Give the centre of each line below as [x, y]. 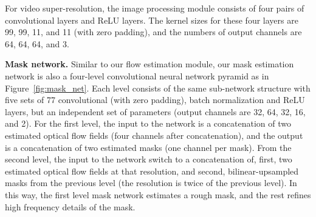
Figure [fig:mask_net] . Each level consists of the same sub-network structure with [158, 88]
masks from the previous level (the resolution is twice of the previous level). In [151, 183]
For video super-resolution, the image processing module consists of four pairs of [155, 8]
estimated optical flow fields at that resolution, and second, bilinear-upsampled [152, 171]
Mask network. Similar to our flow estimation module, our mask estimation [149, 64]
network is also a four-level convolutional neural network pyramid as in [137, 75]
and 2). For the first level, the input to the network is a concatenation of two [148, 123]
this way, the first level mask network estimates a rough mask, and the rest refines [158, 194]
